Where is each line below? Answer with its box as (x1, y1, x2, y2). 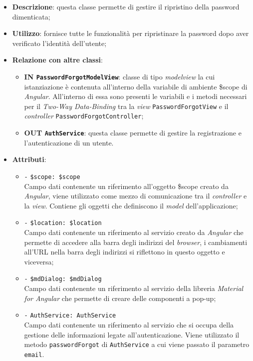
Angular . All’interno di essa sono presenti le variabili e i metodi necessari (24, 91, 247, 101)
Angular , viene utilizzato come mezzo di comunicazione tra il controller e (24, 190, 247, 201)
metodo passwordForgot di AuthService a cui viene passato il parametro (24, 339, 250, 349)
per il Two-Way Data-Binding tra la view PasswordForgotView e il (24, 100, 229, 111)
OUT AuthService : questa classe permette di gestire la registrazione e (24, 127, 242, 138)
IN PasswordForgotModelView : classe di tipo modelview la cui (24, 71, 215, 81)
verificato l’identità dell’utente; (12, 37, 107, 48)
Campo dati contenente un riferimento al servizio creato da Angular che (24, 227, 244, 237)
